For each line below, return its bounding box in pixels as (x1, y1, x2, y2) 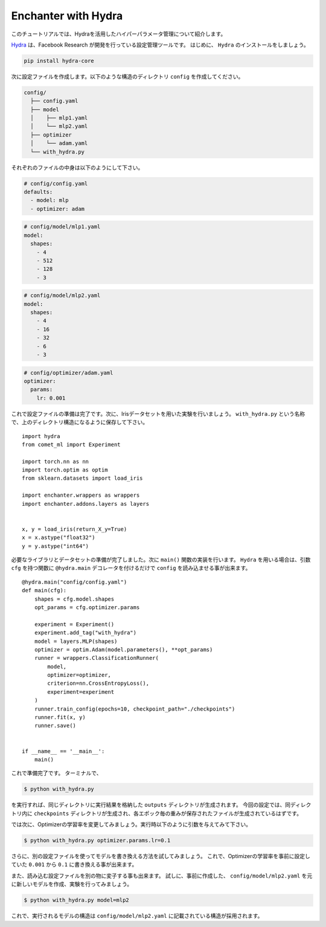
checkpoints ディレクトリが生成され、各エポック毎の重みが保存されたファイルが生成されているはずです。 (33, 810, 302, 817)
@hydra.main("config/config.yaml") (22, 578, 127, 586)
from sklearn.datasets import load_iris (22, 475, 143, 482)
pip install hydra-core (24, 57, 95, 64)
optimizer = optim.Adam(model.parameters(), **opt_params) (34, 646, 213, 653)
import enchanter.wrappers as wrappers (22, 492, 140, 499)
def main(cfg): (22, 587, 67, 594)
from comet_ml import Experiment (22, 441, 121, 448)
